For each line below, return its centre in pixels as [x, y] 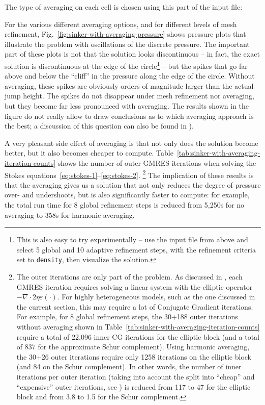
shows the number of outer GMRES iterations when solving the [157, 162]
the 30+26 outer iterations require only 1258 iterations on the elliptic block [134, 356]
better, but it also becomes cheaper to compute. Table [89, 153]
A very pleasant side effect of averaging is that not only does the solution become [131, 143]
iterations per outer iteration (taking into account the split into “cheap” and [136, 376]
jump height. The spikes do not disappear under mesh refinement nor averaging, [129, 96]
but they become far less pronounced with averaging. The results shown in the [127, 106]
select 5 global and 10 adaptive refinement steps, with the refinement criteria [136, 249]
